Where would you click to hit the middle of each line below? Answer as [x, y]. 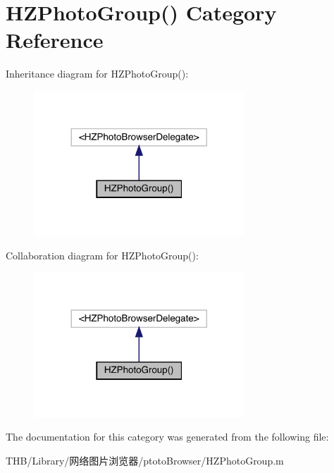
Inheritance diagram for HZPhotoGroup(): [97, 74]
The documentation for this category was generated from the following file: [167, 437]
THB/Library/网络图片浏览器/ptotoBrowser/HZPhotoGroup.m [145, 460]
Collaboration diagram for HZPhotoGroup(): [102, 255]
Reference [55, 40]
